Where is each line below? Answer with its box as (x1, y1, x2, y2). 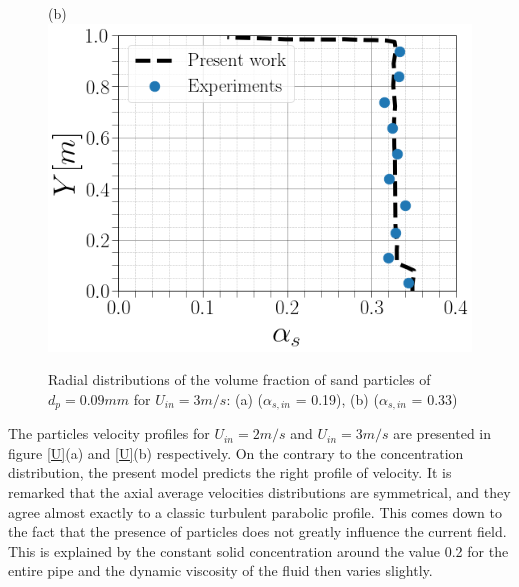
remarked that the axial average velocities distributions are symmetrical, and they (8, 482, 511, 503)
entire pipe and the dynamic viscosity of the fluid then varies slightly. (8, 560, 433, 581)
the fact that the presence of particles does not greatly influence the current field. (8, 521, 507, 542)
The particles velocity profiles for (8, 423, 210, 444)
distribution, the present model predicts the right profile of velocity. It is (8, 462, 452, 483)
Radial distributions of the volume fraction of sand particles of (48, 369, 431, 390)
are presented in (393, 423, 492, 444)
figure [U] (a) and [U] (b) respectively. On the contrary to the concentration (8, 442, 464, 463)
